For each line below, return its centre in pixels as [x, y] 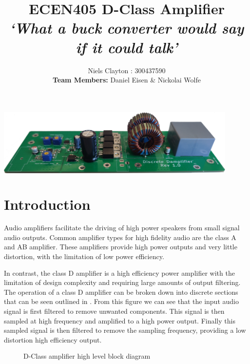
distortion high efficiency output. [53, 339]
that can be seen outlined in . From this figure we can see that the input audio [121, 301]
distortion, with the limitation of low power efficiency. [84, 256]
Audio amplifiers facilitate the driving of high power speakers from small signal [122, 228]
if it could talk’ [127, 47]
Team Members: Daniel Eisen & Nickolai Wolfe [127, 80]
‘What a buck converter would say [127, 28]
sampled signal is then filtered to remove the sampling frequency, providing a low [125, 330]
